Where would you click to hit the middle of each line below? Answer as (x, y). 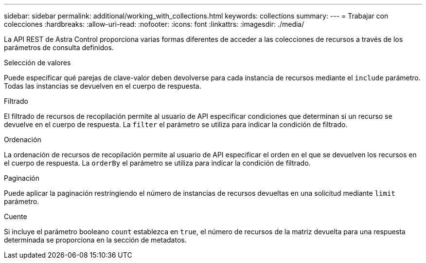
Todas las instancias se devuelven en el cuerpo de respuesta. (103, 86)
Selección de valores (37, 63)
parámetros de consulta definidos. (59, 47)
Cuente (16, 216)
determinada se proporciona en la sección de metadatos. (95, 240)
